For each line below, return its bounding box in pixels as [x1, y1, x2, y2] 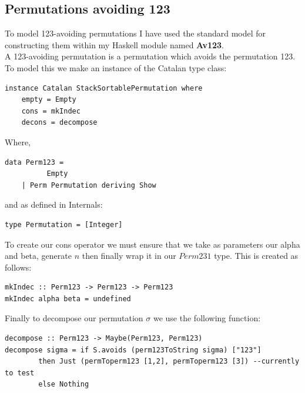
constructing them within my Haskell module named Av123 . [5, 38, 224, 51]
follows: [5, 261, 32, 273]
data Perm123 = [5, 158, 64, 166]
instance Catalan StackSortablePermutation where [5, 84, 203, 92]
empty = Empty [21, 95, 76, 104]
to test [5, 368, 35, 377]
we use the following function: [153, 312, 261, 324]
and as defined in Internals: [5, 198, 103, 211]
